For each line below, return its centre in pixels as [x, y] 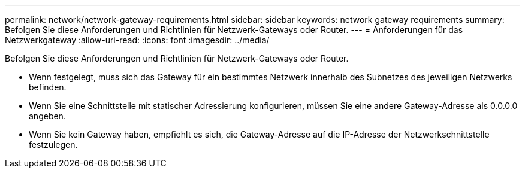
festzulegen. [53, 145]
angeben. [47, 116]
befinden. [48, 87]
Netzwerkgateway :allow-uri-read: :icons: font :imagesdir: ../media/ [137, 40]
